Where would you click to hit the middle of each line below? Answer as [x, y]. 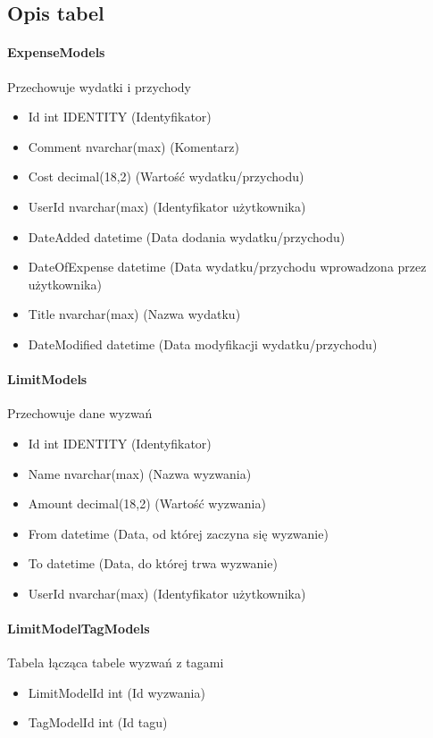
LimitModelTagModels [79, 629]
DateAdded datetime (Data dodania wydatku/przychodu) [187, 236]
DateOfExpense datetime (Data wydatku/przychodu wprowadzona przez [227, 267]
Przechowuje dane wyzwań [80, 413]
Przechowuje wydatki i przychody [100, 86]
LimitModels [47, 379]
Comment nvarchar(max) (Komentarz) [133, 146]
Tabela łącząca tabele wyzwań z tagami [116, 663]
